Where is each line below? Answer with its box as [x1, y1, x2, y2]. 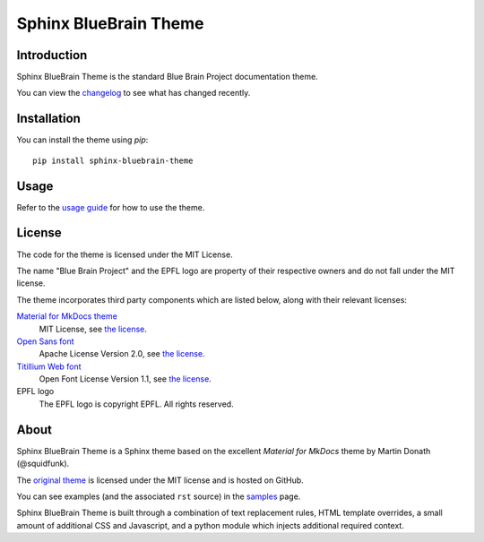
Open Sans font [16, 336, 75, 347]
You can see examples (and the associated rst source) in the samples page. [16, 491, 301, 502]
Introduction [16, 47, 88, 63]
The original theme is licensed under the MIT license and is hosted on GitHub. [16, 475, 304, 486]
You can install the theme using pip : [16, 134, 149, 145]
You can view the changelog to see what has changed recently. [16, 88, 251, 99]
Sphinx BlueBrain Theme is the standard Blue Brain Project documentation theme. [16, 72, 318, 82]
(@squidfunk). [16, 458, 70, 469]
